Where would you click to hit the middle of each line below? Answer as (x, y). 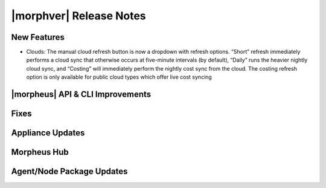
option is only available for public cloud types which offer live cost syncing (119, 77)
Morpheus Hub (40, 152)
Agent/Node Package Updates (69, 171)
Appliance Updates (48, 133)
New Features (38, 37)
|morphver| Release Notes (78, 16)
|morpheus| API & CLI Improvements (81, 95)
